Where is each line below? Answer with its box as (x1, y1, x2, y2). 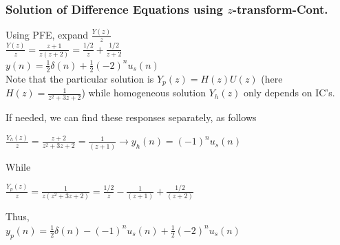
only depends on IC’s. (243, 85, 335, 100)
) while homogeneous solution (81, 85, 206, 100)
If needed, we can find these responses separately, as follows (6, 110, 257, 125)
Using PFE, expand (6, 28, 89, 42)
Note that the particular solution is (6, 71, 154, 85)
